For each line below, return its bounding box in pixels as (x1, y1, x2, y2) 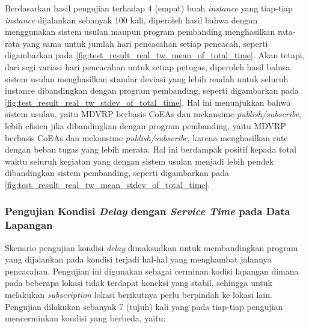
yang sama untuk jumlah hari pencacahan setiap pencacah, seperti (22, 37, 268, 49)
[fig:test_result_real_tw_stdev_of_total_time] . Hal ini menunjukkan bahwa (5, 96, 291, 108)
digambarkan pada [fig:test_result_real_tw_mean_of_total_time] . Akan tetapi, (5, 49, 305, 61)
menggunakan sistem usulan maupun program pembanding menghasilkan (5, 25, 275, 38)
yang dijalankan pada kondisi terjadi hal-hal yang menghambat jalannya (5, 253, 272, 266)
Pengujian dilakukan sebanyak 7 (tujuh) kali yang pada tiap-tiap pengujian (5, 300, 283, 312)
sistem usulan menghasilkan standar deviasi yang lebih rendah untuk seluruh (5, 72, 289, 85)
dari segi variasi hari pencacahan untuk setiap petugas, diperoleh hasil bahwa (5, 60, 290, 73)
